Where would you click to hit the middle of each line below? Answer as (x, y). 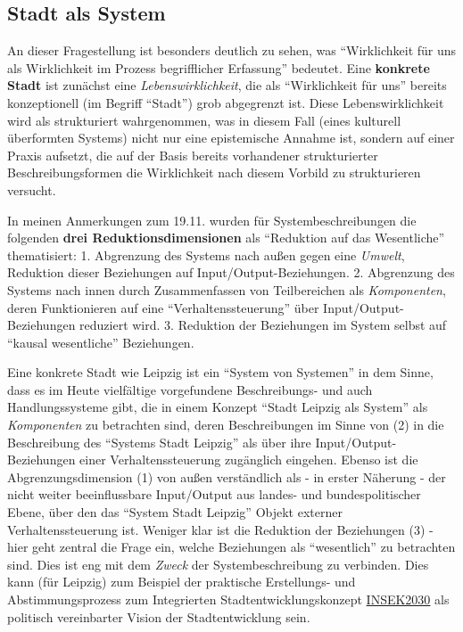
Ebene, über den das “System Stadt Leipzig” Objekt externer (175, 512)
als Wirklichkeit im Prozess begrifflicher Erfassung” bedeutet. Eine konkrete (219, 67)
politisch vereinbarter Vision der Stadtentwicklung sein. (159, 616)
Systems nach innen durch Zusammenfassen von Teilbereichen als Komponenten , (227, 289)
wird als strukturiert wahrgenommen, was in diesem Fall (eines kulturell (204, 120)
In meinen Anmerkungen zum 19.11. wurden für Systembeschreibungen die (212, 220)
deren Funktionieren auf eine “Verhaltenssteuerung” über (163, 307)
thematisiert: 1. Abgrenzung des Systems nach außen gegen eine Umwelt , (206, 254)
